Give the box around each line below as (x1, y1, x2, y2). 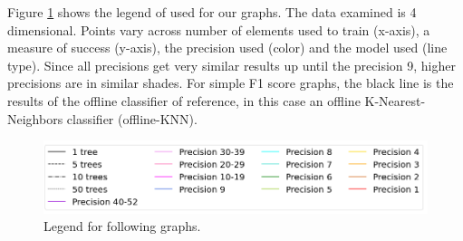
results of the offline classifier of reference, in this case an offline (7, 91, 361, 110)
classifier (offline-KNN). (66, 109, 198, 128)
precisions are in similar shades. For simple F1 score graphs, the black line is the (7, 73, 454, 92)
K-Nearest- (364, 91, 426, 110)
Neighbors (7, 109, 63, 128)
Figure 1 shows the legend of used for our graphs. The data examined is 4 (7, 3, 417, 21)
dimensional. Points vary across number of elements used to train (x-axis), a (7, 20, 430, 39)
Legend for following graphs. (43, 217, 201, 236)
